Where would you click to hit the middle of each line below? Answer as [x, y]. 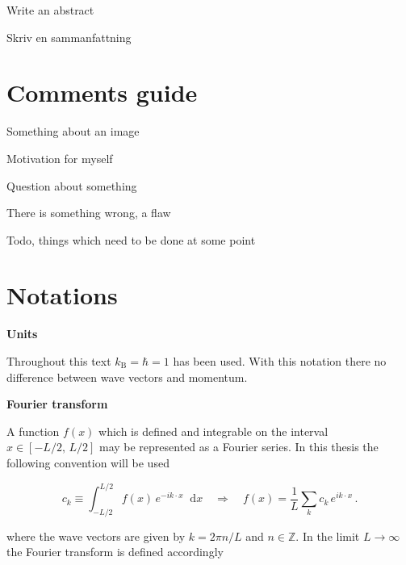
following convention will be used [88, 462]
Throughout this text [59, 361]
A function [33, 431]
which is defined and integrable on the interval [213, 431]
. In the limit [328, 536]
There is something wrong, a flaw [89, 213]
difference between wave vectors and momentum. [127, 377]
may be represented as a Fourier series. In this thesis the [239, 447]
